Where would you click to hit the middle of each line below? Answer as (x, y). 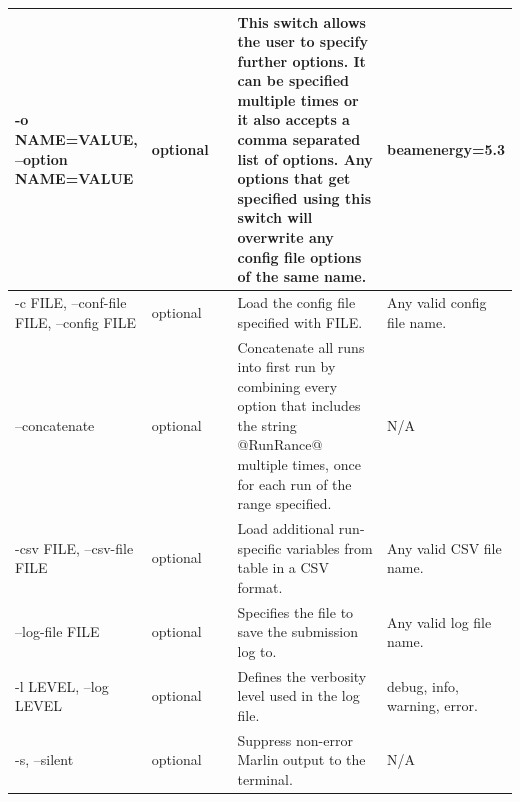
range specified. (284, 503)
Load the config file (296, 302)
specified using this (304, 197)
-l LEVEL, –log (62, 685)
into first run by (286, 366)
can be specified (293, 80)
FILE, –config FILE (75, 321)
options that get (294, 178)
